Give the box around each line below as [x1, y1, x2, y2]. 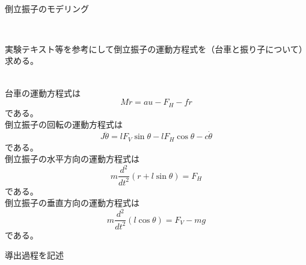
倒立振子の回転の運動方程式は [5, 118, 123, 131]
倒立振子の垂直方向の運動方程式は [5, 196, 139, 209]
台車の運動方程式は [5, 86, 81, 99]
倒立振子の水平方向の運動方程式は [5, 152, 139, 165]
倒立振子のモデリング [5, 2, 89, 14]
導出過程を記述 [5, 249, 64, 261]
